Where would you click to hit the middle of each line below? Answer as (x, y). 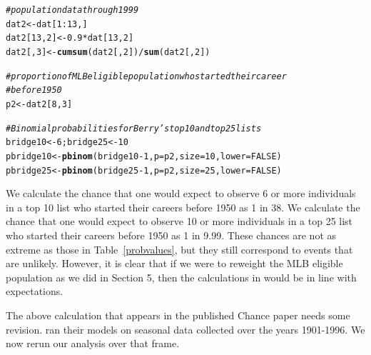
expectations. (35, 291)
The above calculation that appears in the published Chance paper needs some (178, 315)
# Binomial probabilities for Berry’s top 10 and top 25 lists (134, 128)
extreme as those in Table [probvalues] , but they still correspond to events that (179, 249)
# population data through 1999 (72, 10)
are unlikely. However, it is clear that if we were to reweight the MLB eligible (174, 263)
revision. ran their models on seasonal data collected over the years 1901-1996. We (185, 329)
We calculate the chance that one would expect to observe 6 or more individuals (181, 193)
